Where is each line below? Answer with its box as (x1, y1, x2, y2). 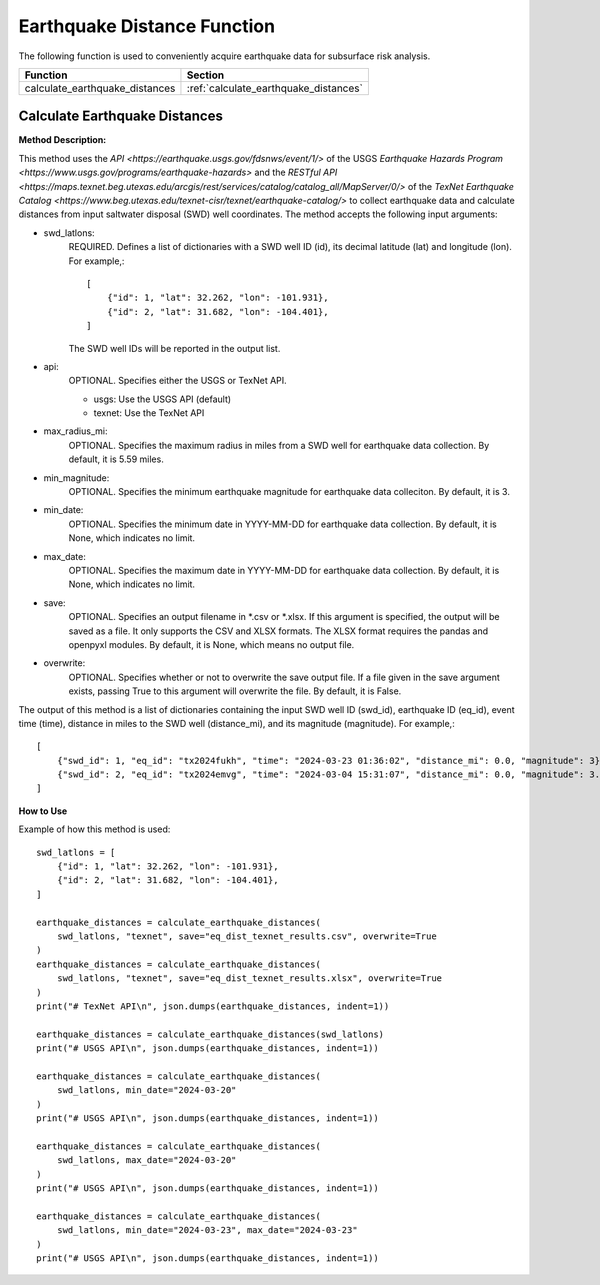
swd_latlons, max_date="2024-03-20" (56, 1155, 237, 1166)
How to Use (18, 805, 68, 817)
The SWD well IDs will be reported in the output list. (68, 342, 281, 354)
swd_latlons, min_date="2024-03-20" (56, 1085, 237, 1096)
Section (186, 68, 225, 82)
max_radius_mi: (43, 425, 108, 437)
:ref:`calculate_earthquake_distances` (186, 81, 364, 95)
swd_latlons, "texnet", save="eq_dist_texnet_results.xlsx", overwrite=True (56, 973, 443, 984)
